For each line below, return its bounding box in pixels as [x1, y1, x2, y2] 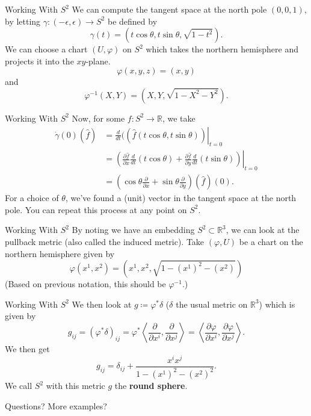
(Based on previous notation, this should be [5, 278, 166, 290]
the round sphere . [114, 379, 188, 392]
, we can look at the [226, 223, 300, 236]
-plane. [85, 54, 111, 67]
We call [5, 379, 32, 392]
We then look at [72, 297, 132, 310]
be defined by [107, 14, 158, 27]
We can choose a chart [5, 43, 88, 55]
